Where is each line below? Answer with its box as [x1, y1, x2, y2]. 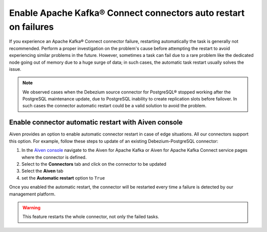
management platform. [9, 191, 56, 197]
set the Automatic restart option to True [21, 175, 105, 181]
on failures [9, 21, 54, 32]
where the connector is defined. [21, 154, 87, 160]
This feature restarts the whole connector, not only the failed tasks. [22, 214, 159, 220]
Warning [22, 204, 41, 210]
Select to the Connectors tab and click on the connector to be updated [21, 161, 167, 167]
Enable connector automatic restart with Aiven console [9, 118, 183, 127]
